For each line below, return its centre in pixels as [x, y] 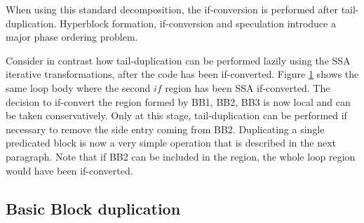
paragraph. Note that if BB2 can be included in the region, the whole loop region [181, 156]
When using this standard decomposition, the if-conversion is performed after [172, 9]
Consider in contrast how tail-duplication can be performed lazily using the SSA [178, 60]
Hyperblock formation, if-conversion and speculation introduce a [198, 23]
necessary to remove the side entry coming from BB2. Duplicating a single [165, 129]
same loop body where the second [78, 87]
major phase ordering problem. [72, 37]
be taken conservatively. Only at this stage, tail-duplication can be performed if [176, 115]
